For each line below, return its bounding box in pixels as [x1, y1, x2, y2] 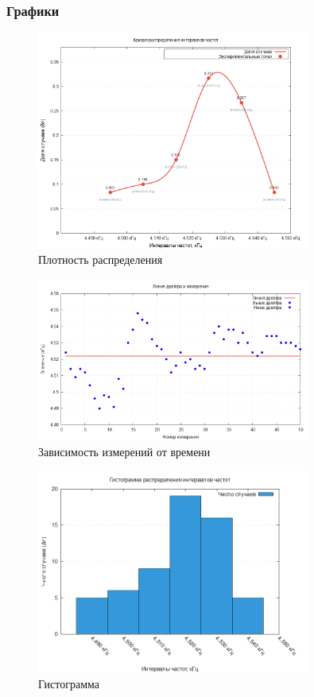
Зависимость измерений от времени [38, 443, 211, 459]
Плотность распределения [38, 251, 163, 268]
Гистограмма [38, 676, 99, 692]
